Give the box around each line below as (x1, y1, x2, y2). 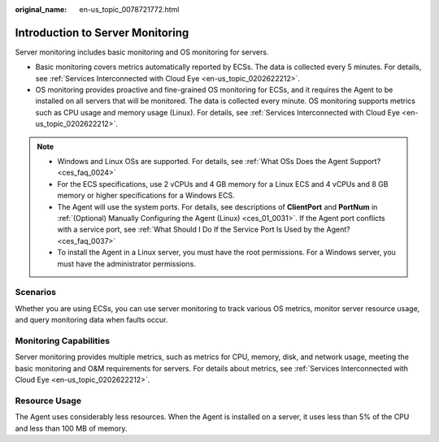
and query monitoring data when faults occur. (15, 315, 168, 325)
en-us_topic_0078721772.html (79, 5, 180, 14)
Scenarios (15, 287, 57, 298)
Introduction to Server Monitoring (15, 25, 189, 40)
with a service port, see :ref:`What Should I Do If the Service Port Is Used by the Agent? (57, 224, 351, 235)
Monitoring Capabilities (15, 335, 110, 346)
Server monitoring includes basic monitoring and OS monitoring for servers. (15, 47, 269, 57)
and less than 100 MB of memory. (15, 423, 128, 433)
